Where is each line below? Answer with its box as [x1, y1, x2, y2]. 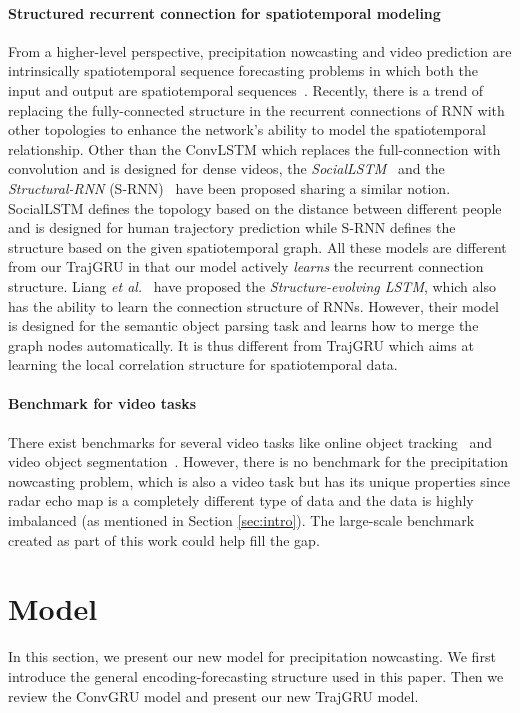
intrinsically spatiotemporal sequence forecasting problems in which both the [8, 60, 478, 81]
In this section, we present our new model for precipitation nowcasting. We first [8, 646, 496, 667]
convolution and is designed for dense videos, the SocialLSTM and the [8, 158, 445, 179]
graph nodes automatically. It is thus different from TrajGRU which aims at [8, 334, 474, 355]
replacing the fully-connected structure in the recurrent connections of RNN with [8, 99, 505, 120]
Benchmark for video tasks [8, 393, 197, 414]
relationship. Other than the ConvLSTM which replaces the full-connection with [8, 138, 501, 159]
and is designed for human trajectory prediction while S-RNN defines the [8, 217, 456, 238]
